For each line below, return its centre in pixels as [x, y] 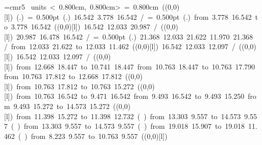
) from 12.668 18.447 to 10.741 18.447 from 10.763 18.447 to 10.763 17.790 [133, 66]
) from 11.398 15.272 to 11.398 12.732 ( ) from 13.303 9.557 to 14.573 [125, 116]
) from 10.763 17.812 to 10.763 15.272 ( [75, 86]
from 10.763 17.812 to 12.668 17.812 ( [66, 76]
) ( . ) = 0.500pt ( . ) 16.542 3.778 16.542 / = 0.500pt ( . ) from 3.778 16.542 [131, 16]
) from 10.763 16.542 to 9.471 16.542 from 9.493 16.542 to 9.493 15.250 [127, 96]
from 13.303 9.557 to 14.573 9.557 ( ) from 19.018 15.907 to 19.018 [134, 126]
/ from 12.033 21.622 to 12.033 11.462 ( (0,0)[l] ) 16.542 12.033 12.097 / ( [123, 46]
